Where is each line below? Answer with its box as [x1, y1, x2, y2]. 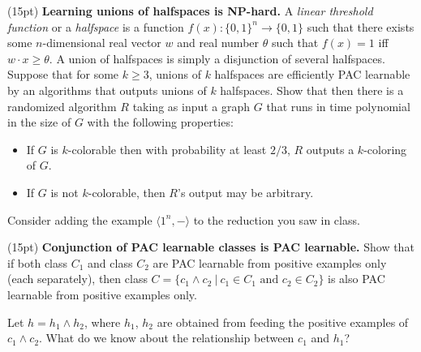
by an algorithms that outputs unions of [7, 81, 207, 98]
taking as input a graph [132, 97, 251, 114]
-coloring [363, 140, 407, 157]
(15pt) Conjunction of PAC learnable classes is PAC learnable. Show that [7, 238, 415, 255]
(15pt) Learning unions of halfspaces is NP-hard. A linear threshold [7, 2, 373, 19]
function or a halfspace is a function [7, 18, 184, 35]
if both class [7, 254, 68, 271]
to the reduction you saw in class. [193, 211, 360, 228]
